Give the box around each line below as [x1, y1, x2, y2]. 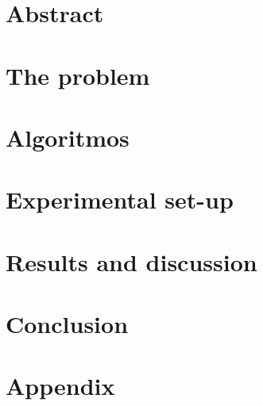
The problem [6, 59, 150, 91]
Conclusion [6, 308, 129, 340]
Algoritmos [6, 121, 130, 153]
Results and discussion [6, 245, 257, 278]
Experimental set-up [6, 183, 234, 216]
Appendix [6, 370, 115, 402]
